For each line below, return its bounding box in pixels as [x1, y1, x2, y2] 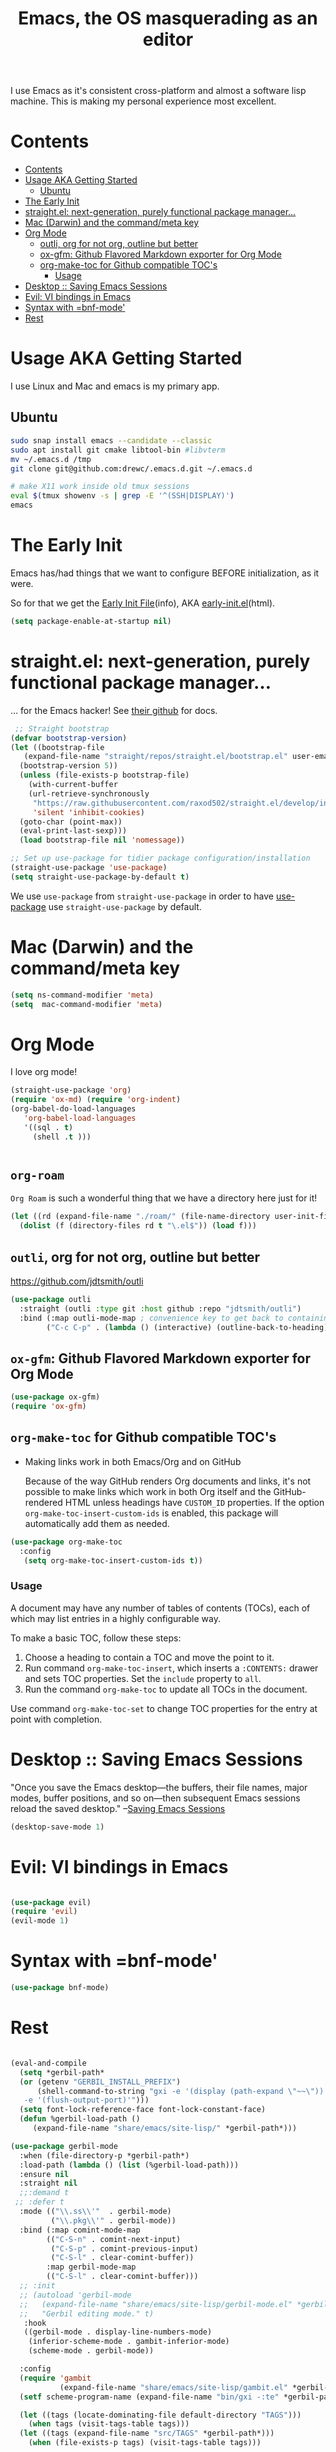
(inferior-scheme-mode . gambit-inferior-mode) [28, 2337, 230, 2347]
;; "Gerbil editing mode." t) [19, 2308, 155, 2319]
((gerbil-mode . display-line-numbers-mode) [23, 2327, 213, 2337]
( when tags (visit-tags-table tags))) [28, 2419, 190, 2429]
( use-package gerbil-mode [10, 2141, 118, 2151]
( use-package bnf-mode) [10, 1983, 110, 1993]
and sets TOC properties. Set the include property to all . [24, 1672, 262, 1684]
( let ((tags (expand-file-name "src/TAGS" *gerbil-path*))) [19, 2428, 275, 2439]
